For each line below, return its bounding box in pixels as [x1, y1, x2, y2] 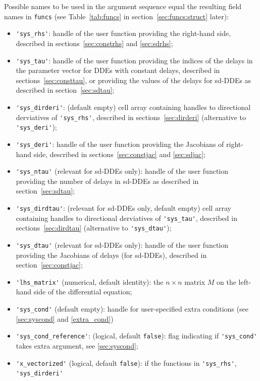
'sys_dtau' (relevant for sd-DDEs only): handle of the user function [16, 239, 229, 250]
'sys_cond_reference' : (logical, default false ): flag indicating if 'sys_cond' [16, 330, 257, 341]
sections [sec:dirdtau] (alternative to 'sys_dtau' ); [16, 222, 172, 233]
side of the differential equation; [33, 286, 132, 297]
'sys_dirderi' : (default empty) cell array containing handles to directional [16, 101, 251, 112]
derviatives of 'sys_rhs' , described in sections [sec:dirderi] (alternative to [16, 111, 246, 122]
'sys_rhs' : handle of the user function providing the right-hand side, [16, 28, 231, 39]
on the [217, 276, 236, 287]
